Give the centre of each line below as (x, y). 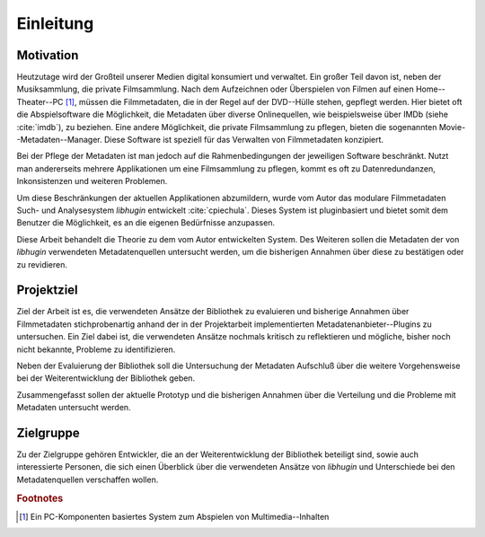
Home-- (431, 89)
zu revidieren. (42, 264)
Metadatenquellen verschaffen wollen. (88, 480)
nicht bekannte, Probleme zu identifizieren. (96, 349)
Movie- (452, 127)
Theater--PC (40, 101)
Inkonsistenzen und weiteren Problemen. (92, 181)
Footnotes (40, 498)
